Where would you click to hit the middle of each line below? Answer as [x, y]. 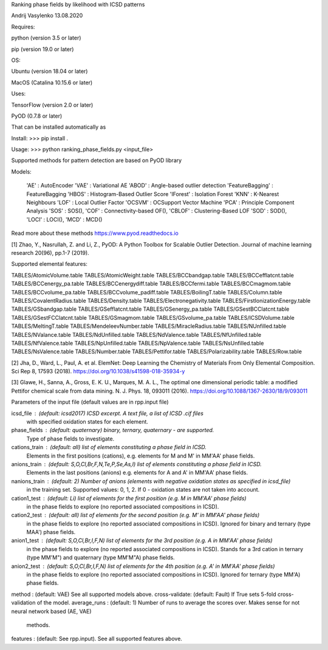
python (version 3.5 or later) [46, 38]
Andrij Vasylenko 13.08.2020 [47, 16]
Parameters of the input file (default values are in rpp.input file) [90, 402]
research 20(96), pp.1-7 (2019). [50, 252]
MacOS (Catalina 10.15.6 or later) [52, 83]
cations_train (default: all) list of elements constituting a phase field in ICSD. [109, 447]
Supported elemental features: [50, 264]
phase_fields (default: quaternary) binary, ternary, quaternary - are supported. [113, 430]
